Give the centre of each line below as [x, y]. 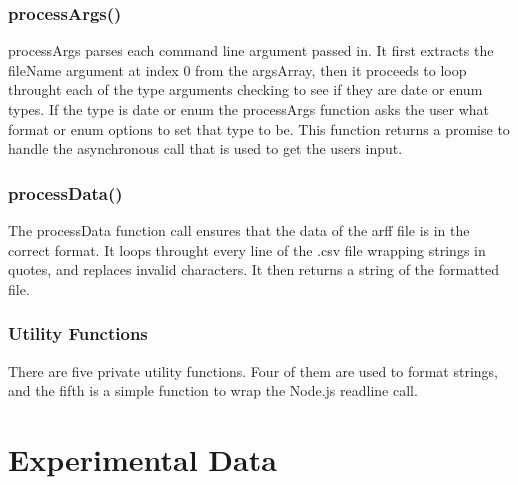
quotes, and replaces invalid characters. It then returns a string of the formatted [254, 269]
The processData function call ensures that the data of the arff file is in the [239, 230]
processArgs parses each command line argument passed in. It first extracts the [251, 50]
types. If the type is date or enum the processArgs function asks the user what [249, 109]
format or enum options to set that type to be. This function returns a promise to [259, 128]
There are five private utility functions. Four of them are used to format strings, [253, 370]
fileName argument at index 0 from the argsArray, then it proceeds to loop [237, 69]
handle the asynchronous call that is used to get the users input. [205, 148]
